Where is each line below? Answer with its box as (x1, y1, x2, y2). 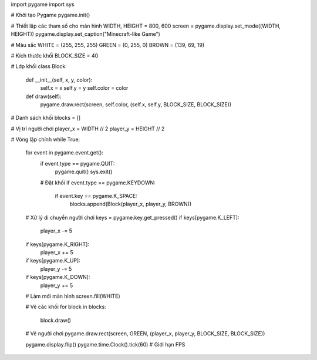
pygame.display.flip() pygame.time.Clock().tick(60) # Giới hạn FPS (25, 341, 186, 348)
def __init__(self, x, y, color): (25, 76, 93, 83)
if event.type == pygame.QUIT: (40, 160, 115, 167)
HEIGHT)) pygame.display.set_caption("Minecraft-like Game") (11, 31, 161, 38)
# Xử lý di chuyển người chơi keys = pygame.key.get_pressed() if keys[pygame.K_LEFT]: (25, 214, 240, 221)
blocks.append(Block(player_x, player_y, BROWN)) (69, 200, 192, 208)
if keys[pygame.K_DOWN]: (25, 274, 90, 281)
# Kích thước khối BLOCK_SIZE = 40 (11, 52, 99, 59)
